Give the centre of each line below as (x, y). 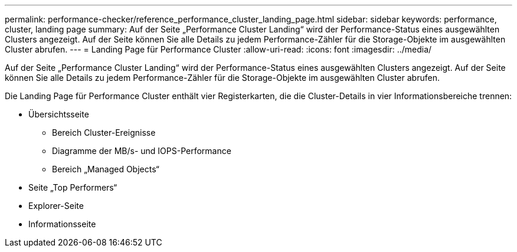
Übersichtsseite (59, 114)
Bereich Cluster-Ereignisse (104, 132)
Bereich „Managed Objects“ (106, 169)
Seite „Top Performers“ (73, 187)
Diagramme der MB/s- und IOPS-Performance (142, 151)
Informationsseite (62, 224)
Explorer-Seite (56, 206)
